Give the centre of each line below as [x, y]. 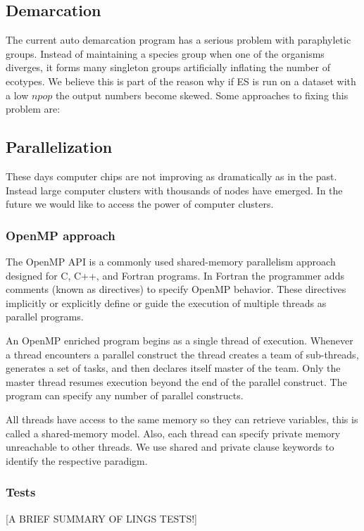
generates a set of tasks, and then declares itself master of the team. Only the [173, 368]
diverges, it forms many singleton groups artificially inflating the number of [168, 67]
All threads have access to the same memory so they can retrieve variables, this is [182, 419]
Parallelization [59, 147]
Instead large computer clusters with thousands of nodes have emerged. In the [174, 190]
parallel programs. [45, 317]
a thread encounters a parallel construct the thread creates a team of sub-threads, [182, 354]
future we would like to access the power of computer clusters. [140, 204]
